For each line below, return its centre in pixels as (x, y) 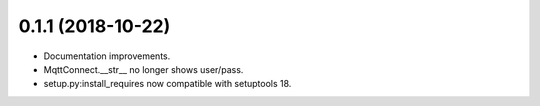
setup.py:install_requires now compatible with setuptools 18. (167, 84)
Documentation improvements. (107, 56)
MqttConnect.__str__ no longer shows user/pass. (143, 69)
